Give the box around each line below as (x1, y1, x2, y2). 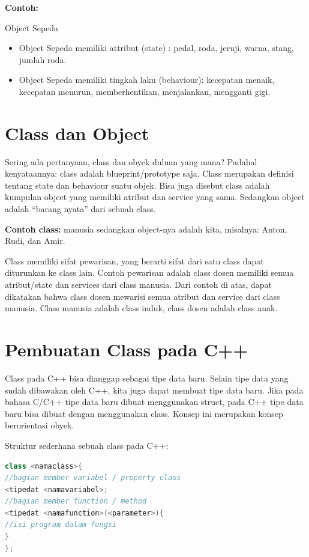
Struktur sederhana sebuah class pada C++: (5, 439, 169, 451)
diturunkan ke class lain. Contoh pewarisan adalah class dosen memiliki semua (5, 266, 294, 279)
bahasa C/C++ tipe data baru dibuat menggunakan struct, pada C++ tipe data (5, 395, 304, 408)
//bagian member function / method (5, 497, 147, 506)
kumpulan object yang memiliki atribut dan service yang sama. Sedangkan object (5, 190, 305, 203)
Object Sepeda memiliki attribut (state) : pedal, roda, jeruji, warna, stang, (19, 41, 294, 54)
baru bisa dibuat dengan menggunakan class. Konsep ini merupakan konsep (5, 407, 283, 419)
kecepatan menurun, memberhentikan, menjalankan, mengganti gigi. (19, 85, 271, 97)
